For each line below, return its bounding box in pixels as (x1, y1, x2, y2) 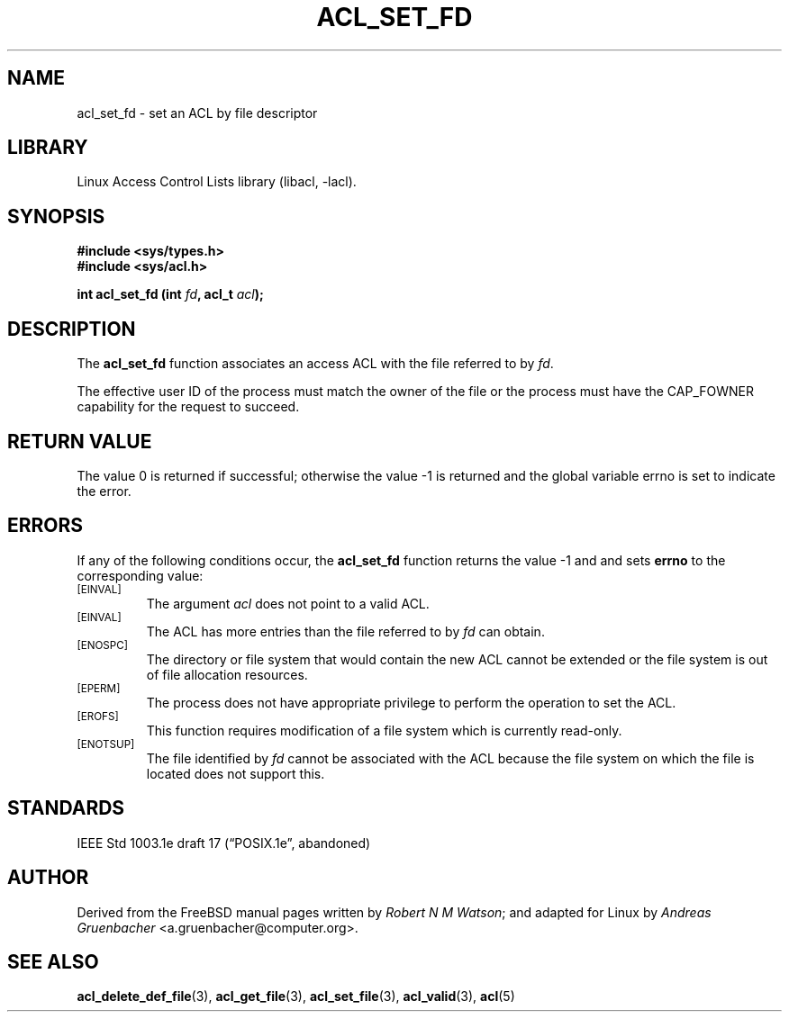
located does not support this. (146, 765, 325, 781)
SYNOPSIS (7, 204, 105, 228)
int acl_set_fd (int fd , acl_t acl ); (77, 286, 264, 302)
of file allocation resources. (146, 666, 308, 682)
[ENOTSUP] (77, 737, 135, 751)
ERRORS (7, 514, 84, 537)
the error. (77, 482, 131, 499)
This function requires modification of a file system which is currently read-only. (146, 722, 622, 738)
